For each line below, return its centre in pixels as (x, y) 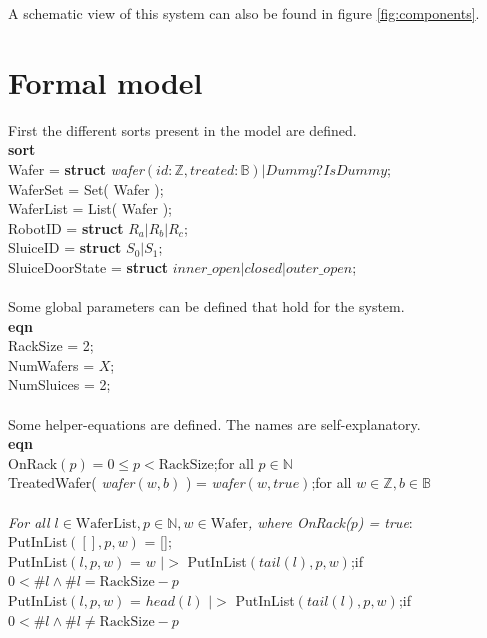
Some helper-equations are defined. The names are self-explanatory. (214, 423)
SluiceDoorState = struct (88, 266)
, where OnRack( (299, 521)
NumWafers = (51, 364)
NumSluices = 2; (59, 384)
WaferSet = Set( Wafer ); (86, 188)
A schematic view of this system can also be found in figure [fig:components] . (244, 13)
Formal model (105, 81)
